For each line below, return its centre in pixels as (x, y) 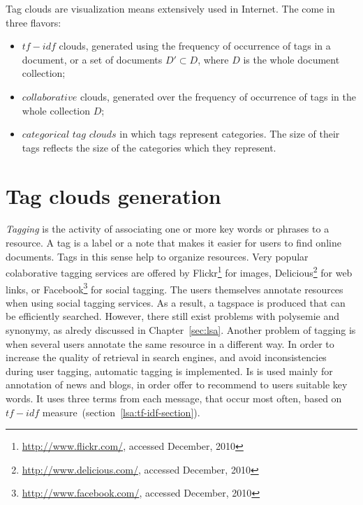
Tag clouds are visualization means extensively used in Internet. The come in (170, 8)
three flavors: (34, 22)
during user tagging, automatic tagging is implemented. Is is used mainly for (169, 371)
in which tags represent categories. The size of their (230, 134)
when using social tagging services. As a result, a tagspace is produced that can (176, 302)
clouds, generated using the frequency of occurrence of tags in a (195, 46)
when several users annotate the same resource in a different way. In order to (170, 343)
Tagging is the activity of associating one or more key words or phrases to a (168, 229)
